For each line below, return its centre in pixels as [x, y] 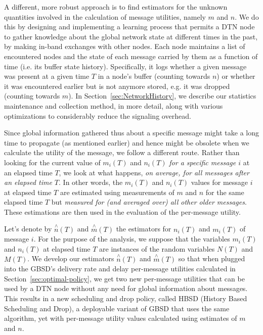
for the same [225, 192]
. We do [247, 16]
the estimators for [144, 229]
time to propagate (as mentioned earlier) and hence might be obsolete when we [127, 142]
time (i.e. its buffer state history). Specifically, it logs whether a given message [125, 66]
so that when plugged [212, 258]
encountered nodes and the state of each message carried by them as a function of [131, 56]
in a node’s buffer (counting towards [154, 76]
